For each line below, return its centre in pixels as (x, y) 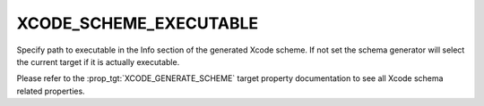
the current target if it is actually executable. (98, 61)
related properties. (51, 91)
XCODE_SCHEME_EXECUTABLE (138, 23)
